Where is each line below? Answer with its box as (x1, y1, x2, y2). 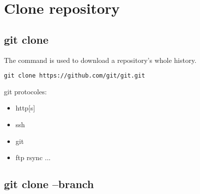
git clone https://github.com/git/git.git (4, 72, 145, 80)
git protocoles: (4, 86, 47, 96)
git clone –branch (4, 176, 94, 192)
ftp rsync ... (15, 152, 51, 163)
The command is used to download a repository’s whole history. (4, 55, 197, 65)
